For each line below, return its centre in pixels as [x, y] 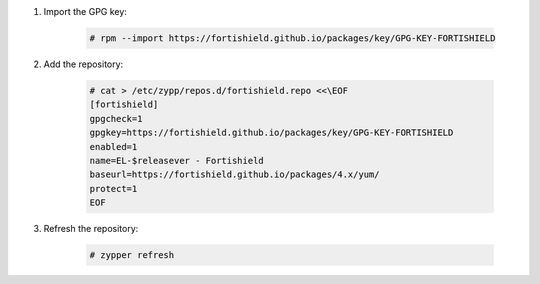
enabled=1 [113, 146]
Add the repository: [83, 64]
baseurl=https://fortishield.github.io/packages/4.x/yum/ [234, 174]
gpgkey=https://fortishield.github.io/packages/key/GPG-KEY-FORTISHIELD [271, 133]
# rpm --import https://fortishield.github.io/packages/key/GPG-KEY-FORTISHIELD [292, 38]
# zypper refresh [132, 255]
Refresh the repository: [91, 229]
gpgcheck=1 [116, 118]
